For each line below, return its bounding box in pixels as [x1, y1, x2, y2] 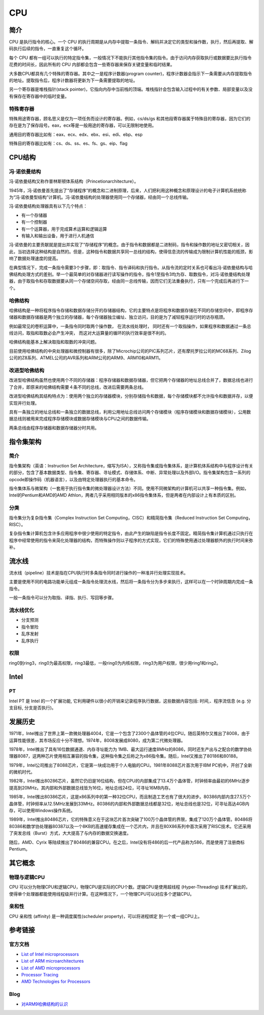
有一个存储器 [21, 212, 47, 218]
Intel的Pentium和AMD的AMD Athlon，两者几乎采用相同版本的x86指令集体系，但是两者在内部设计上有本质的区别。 [9, 492, 239, 498]
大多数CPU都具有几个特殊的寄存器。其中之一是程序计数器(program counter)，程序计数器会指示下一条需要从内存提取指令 [9, 70, 252, 76]
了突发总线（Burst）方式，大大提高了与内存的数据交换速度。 [9, 830, 132, 836]
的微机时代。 [9, 769, 35, 775]
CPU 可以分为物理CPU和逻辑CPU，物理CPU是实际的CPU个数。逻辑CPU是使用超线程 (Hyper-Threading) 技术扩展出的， [9, 884, 250, 890]
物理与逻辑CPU [9, 874, 45, 880]
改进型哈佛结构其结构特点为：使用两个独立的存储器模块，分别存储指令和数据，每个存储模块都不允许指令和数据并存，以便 [9, 393, 253, 399]
